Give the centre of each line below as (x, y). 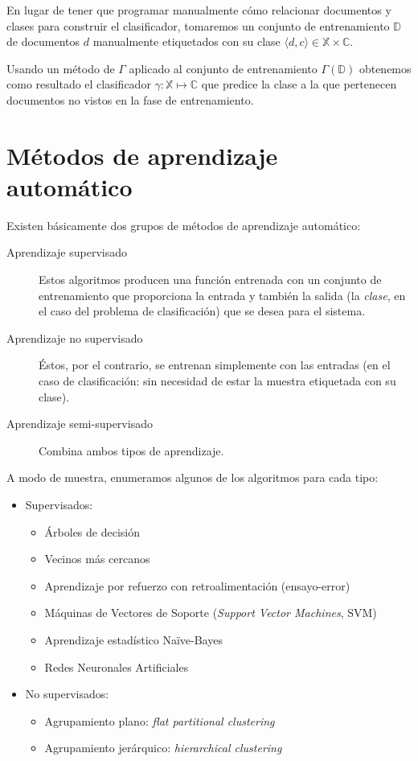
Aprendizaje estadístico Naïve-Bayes (133, 639)
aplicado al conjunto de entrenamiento (223, 68)
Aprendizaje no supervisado (75, 337)
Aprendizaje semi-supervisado (80, 424)
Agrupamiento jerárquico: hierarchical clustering (163, 748)
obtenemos (385, 68)
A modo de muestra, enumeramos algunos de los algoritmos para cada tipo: (193, 477)
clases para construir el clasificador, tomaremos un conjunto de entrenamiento (198, 25)
